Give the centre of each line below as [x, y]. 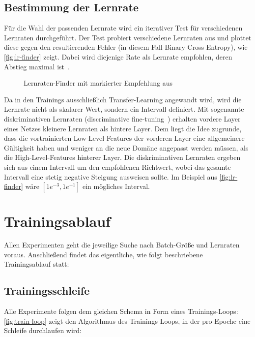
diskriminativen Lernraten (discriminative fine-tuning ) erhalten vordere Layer [122, 118]
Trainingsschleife [47, 291]
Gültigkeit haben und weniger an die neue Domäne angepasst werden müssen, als [126, 147]
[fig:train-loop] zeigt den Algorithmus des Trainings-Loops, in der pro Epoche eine [127, 321]
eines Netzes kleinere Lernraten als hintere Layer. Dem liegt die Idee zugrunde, [123, 128]
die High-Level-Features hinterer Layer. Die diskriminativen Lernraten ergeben [122, 157]
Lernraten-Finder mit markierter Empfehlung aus [98, 83]
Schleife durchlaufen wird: [43, 330]
